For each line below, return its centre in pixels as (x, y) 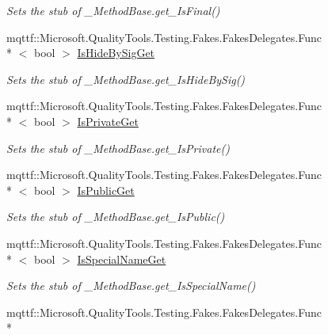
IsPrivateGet (108, 121)
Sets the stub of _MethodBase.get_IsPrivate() (118, 148)
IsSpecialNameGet (122, 259)
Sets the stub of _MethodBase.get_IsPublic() (116, 217)
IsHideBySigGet (116, 53)
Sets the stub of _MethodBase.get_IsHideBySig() (126, 79)
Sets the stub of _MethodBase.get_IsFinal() (113, 10)
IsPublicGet (106, 190)
